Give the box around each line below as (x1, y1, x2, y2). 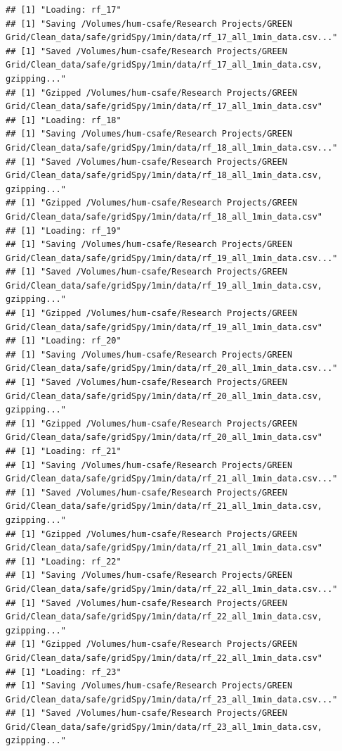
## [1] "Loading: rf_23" (6, 667, 121, 677)
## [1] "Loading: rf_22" (6, 556, 121, 567)
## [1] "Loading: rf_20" (6, 336, 121, 346)
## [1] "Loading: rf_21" (6, 446, 121, 456)
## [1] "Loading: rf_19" (6, 225, 121, 236)
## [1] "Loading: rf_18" (6, 115, 121, 125)
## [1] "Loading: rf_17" (6, 5, 121, 15)
